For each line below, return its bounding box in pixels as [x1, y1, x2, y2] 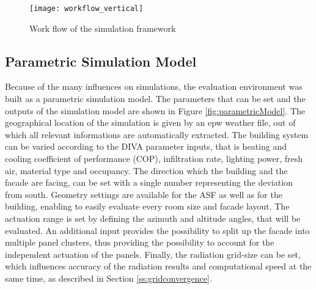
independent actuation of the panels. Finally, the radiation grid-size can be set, [5, 247, 301, 260]
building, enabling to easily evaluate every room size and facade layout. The [5, 200, 290, 213]
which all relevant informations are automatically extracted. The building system [5, 128, 309, 141]
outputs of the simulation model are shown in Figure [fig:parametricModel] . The [5, 104, 306, 117]
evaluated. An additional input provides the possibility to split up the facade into [5, 224, 310, 236]
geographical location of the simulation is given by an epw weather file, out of [5, 116, 296, 129]
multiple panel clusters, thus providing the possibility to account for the [5, 236, 274, 249]
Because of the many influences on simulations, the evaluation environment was [5, 80, 303, 93]
